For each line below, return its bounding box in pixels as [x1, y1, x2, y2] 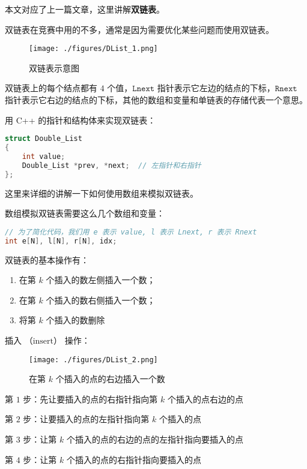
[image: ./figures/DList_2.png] [29, 355, 158, 364]
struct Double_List [5, 134, 82, 143]
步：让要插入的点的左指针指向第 [23, 413, 150, 425]
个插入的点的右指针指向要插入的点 [66, 453, 201, 465]
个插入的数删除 [46, 314, 105, 326]
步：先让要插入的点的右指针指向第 [23, 392, 158, 405]
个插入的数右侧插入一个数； [46, 293, 156, 306]
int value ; [22, 152, 65, 161]
